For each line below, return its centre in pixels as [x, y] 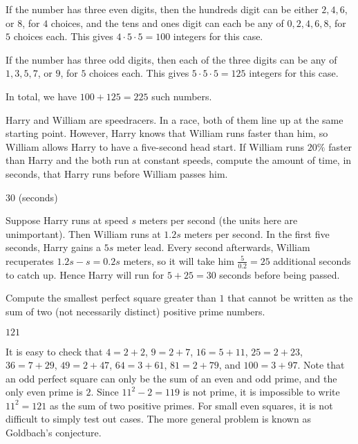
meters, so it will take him [179, 260]
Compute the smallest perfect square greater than [111, 298]
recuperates [30, 260]
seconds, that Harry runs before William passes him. [117, 173]
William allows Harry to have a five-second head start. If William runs [155, 146]
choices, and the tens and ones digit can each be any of [167, 22]
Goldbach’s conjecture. [54, 433]
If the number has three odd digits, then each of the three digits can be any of [171, 59]
